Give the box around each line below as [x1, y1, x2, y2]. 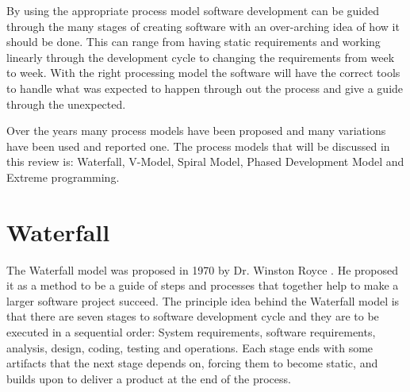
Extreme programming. [6, 168, 120, 185]
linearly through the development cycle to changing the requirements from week [6, 48, 395, 65]
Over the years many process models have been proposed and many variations [6, 122, 386, 139]
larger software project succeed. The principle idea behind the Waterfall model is [6, 292, 400, 309]
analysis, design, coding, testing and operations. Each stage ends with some [6, 339, 374, 355]
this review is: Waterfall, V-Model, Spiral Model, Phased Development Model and [6, 153, 404, 170]
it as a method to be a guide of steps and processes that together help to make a [6, 277, 399, 294]
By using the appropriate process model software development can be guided [6, 2, 380, 18]
